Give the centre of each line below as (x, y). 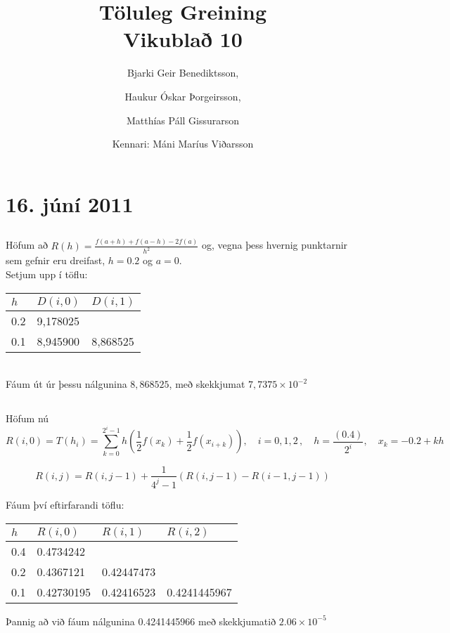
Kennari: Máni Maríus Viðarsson (183, 144)
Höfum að (27, 245)
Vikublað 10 (183, 39)
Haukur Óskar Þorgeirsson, (183, 96)
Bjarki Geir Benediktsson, (183, 73)
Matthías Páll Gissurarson (183, 120)
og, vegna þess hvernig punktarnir (275, 245)
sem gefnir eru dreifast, (56, 260)
